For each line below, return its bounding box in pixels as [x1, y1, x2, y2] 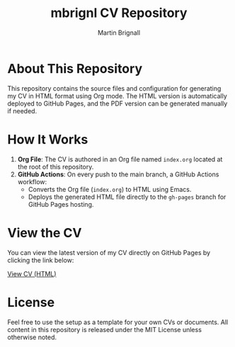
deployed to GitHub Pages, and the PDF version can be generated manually [7, 99, 228, 108]
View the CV [7, 224, 82, 241]
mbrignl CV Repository [50, 5, 188, 21]
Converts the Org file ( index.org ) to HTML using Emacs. [28, 185, 192, 193]
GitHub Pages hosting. [28, 200, 94, 208]
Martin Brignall [98, 28, 140, 37]
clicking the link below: [7, 256, 74, 264]
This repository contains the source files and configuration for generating [7, 84, 222, 93]
